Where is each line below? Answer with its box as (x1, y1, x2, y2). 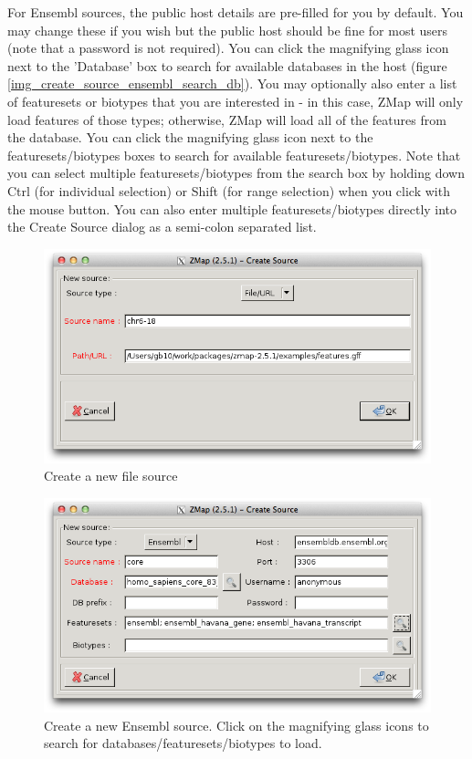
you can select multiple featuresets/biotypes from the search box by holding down (7, 163, 465, 182)
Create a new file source (44, 466, 178, 485)
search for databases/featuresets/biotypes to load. (44, 733, 322, 753)
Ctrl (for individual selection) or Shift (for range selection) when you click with (7, 181, 450, 200)
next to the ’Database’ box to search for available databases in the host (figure (7, 56, 447, 75)
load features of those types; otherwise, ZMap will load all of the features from (7, 109, 446, 129)
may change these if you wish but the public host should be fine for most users (7, 20, 448, 39)
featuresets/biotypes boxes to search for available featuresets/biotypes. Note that (7, 145, 461, 164)
